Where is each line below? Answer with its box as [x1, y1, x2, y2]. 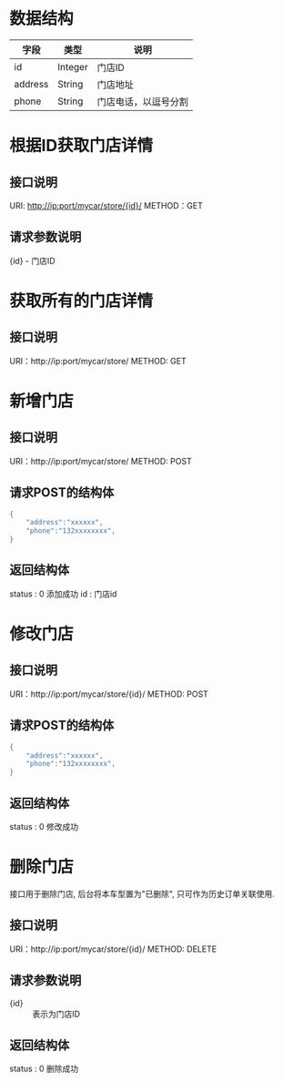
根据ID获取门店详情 [9, 136, 154, 156]
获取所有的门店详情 [9, 291, 154, 311]
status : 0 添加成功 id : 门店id [9, 588, 117, 599]
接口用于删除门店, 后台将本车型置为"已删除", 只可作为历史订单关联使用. [9, 888, 275, 899]
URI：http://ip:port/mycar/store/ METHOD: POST [9, 455, 193, 466]
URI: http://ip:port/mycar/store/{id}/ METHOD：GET [9, 199, 203, 210]
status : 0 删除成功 [9, 1063, 79, 1075]
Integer [57, 60, 88, 73]
